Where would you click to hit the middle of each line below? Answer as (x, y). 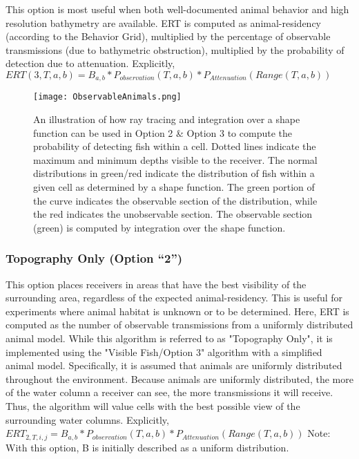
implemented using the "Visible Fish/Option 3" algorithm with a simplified (164, 352)
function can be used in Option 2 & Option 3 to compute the (163, 132)
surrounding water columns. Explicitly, (87, 419)
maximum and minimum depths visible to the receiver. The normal (175, 159)
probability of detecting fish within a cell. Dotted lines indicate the (175, 146)
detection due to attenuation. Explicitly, (90, 63)
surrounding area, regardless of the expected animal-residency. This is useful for (174, 298)
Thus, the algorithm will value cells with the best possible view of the (153, 405)
